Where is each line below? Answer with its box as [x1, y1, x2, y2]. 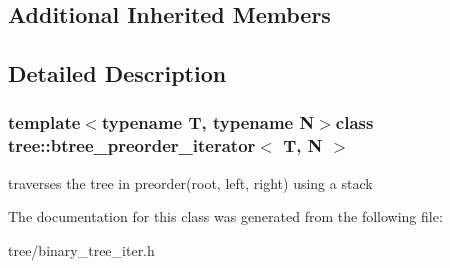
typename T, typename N [101, 110, 315, 135]
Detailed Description [8, 58, 227, 89]
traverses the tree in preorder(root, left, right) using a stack [8, 172, 373, 193]
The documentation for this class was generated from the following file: [8, 206, 443, 227]
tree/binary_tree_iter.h [8, 239, 155, 260]
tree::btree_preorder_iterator [8, 133, 256, 158]
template [8, 110, 81, 135]
